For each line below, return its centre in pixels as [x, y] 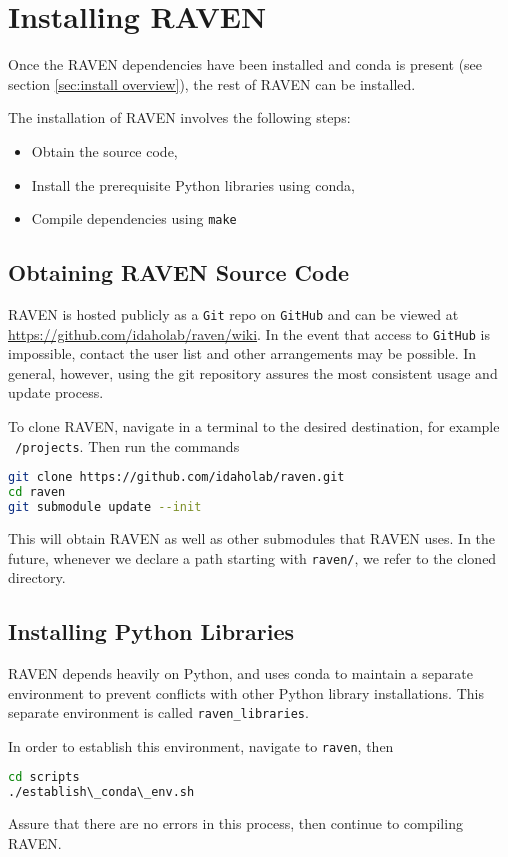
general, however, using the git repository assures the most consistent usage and [253, 372]
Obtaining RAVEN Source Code [179, 272]
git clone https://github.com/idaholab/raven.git [176, 477]
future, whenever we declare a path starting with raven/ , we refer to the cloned [252, 557]
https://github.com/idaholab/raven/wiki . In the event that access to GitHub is [249, 333]
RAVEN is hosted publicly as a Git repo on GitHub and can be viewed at [233, 313]
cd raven [37, 492]
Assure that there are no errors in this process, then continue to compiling [235, 823]
